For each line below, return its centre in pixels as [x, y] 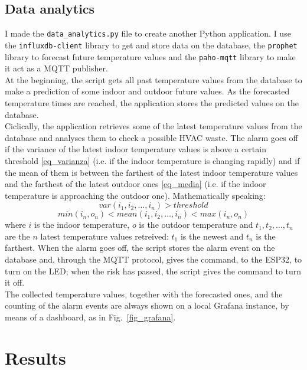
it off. [15, 282]
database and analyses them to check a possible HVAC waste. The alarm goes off [151, 137]
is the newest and [212, 236]
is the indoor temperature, [82, 225]
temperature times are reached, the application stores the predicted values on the [152, 102]
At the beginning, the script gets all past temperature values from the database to [153, 79]
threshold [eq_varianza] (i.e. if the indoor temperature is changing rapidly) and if [152, 160]
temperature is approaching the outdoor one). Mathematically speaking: [135, 195]
